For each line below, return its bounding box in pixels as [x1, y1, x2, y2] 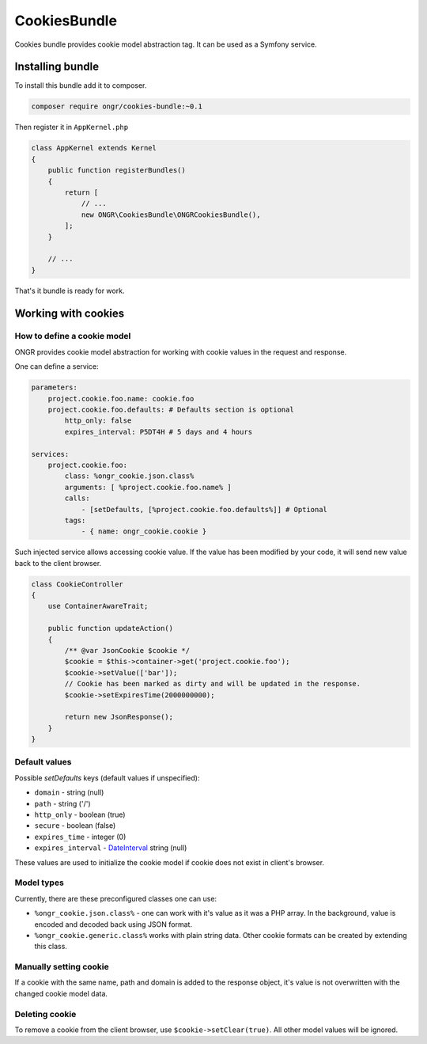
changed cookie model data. [14, 989, 108, 998]
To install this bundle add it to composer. [14, 81, 147, 90]
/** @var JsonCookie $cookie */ [64, 646, 190, 655]
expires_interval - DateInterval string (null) [34, 843, 187, 852]
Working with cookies [14, 306, 125, 320]
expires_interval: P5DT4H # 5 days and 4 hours [64, 427, 253, 436]
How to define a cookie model [14, 331, 131, 342]
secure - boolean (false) [34, 821, 116, 830]
